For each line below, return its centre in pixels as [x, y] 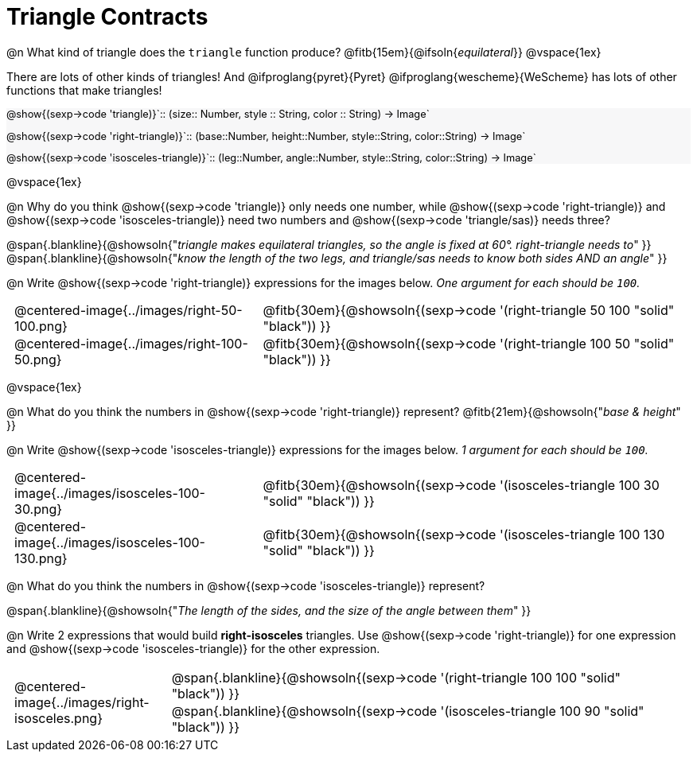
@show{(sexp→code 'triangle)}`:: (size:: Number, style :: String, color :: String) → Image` [218, 114]
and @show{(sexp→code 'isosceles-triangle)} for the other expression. [193, 649]
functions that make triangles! [84, 90]
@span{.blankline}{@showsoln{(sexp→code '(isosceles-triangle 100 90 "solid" [408, 711]
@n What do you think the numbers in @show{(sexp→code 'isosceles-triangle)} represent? [246, 586]
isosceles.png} [58, 719]
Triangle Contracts [107, 17]
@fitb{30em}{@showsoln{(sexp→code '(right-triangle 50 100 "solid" [469, 311]
